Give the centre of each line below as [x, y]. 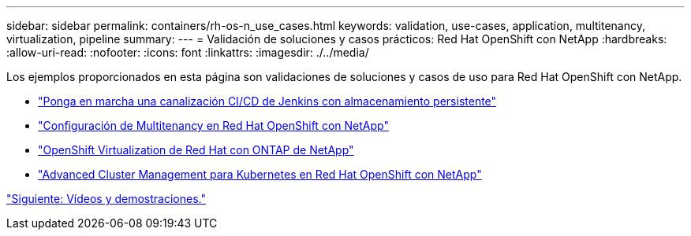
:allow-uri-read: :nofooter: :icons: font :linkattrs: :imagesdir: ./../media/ [188, 52]
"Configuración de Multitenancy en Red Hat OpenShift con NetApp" [213, 125]
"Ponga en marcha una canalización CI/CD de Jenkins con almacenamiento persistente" [267, 101]
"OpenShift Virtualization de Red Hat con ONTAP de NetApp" [196, 150]
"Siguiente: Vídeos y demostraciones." [106, 199]
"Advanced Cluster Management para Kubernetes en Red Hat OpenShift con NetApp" [260, 174]
